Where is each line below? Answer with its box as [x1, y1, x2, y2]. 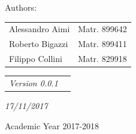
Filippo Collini [9, 52, 62, 65]
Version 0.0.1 [9, 76, 58, 89]
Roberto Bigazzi [9, 38, 68, 50]
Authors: [5, 1, 37, 13]
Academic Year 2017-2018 [5, 119, 99, 132]
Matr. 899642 [78, 23, 127, 35]
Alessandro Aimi [9, 23, 70, 35]
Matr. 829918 [78, 52, 127, 65]
